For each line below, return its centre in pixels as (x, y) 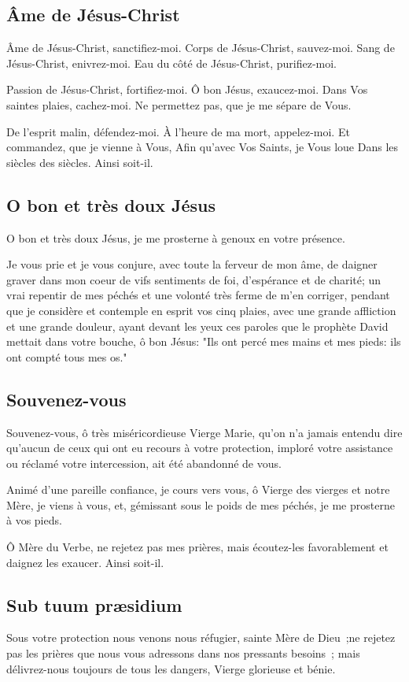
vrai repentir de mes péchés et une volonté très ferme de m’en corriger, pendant (198, 295)
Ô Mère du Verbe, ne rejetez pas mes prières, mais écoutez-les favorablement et (197, 547)
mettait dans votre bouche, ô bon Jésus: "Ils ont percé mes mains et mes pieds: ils (204, 341)
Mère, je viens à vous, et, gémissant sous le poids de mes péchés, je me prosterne (201, 504)
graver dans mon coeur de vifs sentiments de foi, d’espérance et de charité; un (194, 279)
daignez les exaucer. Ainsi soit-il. (85, 562)
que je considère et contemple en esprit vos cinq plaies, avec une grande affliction (201, 310)
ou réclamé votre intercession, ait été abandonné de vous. (144, 463)
